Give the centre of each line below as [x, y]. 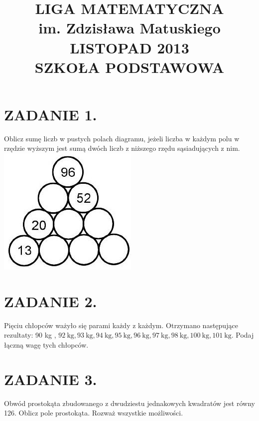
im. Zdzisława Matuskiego [129, 28]
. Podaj [243, 335]
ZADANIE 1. [51, 114]
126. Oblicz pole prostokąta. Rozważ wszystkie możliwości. [94, 413]
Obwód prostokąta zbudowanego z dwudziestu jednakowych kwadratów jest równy [129, 403]
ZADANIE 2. [51, 301]
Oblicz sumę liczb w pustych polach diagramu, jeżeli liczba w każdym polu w [122, 138]
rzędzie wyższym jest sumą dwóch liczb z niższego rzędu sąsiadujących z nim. [122, 148]
